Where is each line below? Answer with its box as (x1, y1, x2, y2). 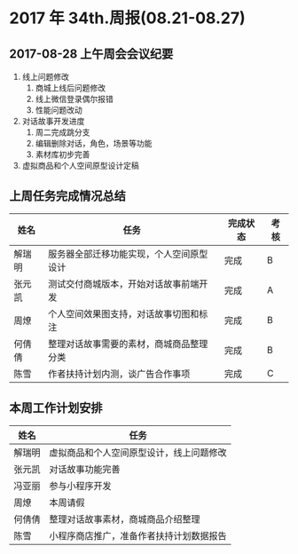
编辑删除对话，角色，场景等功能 (35, 138, 153, 148)
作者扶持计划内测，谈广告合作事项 (48, 368, 191, 380)
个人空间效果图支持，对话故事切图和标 (48, 307, 208, 320)
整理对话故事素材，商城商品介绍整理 (49, 512, 201, 525)
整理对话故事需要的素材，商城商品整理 (48, 337, 208, 350)
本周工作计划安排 (9, 400, 103, 415)
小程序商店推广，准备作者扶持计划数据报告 (49, 529, 228, 542)
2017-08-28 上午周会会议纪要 (9, 46, 174, 61)
